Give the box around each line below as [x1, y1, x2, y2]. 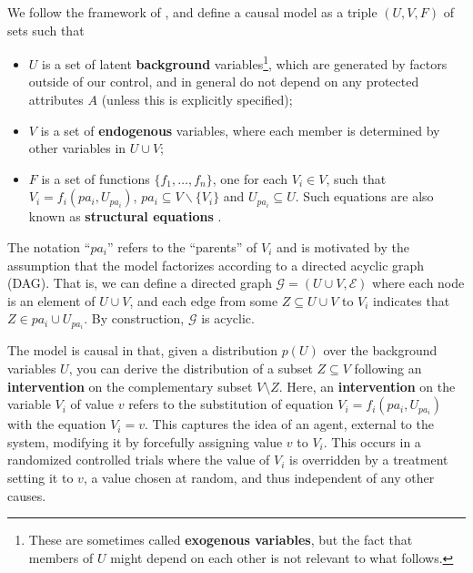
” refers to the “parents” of [107, 238, 257, 256]
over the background [323, 341, 438, 360]
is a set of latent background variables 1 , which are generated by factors [42, 52, 448, 73]
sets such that [7, 20, 85, 39]
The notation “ [7, 238, 91, 256]
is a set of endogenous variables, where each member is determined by [40, 120, 440, 139]
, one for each [212, 169, 288, 188]
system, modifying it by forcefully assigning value [7, 432, 283, 451]
